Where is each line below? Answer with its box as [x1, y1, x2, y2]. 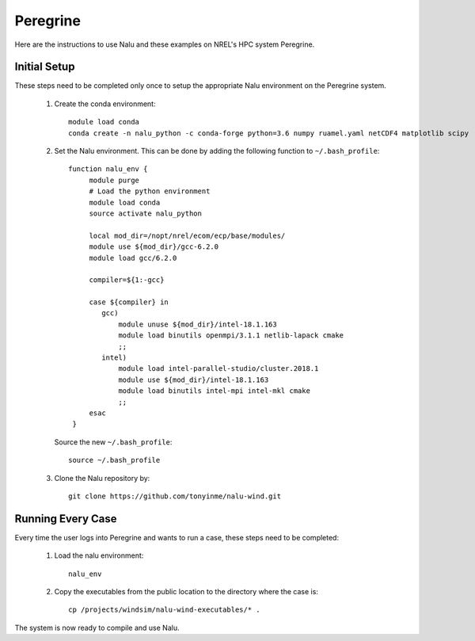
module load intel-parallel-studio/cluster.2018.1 [118, 364, 319, 373]
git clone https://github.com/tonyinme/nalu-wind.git [68, 491, 281, 501]
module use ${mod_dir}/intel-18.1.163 [118, 375, 269, 384]
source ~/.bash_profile [68, 456, 161, 465]
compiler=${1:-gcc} [89, 276, 165, 284]
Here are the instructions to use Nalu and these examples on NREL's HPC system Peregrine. [14, 40, 315, 49]
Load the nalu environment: [54, 551, 144, 560]
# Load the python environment [89, 187, 211, 196]
